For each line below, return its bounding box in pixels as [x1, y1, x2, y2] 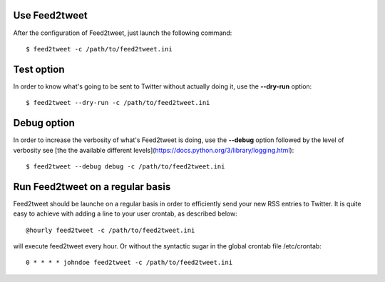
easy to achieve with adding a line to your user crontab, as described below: [13, 209, 238, 218]
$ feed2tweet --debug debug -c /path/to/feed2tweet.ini [26, 162, 225, 171]
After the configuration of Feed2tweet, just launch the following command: [13, 29, 232, 37]
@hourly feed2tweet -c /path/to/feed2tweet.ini [26, 226, 195, 234]
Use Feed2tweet [13, 9, 88, 21]
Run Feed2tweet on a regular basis [13, 181, 171, 193]
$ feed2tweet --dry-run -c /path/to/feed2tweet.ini [26, 99, 210, 107]
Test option [13, 63, 65, 75]
